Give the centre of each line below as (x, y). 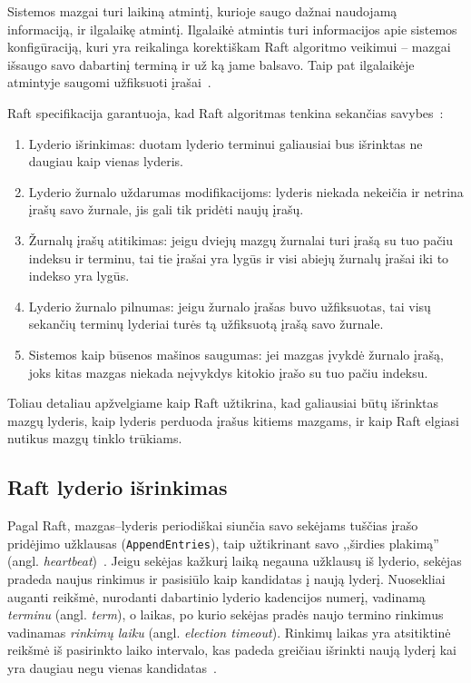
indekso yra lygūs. (79, 276)
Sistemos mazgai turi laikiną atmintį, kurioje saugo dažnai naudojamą (202, 11)
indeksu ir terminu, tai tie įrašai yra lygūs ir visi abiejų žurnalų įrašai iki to (239, 257)
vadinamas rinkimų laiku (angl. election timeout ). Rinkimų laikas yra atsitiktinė (229, 632)
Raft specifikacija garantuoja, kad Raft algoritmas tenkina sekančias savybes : (226, 112)
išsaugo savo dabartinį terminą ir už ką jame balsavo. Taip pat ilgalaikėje (211, 64)
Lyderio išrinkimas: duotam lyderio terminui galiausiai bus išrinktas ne (226, 143)
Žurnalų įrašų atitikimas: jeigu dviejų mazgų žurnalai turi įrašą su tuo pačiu (241, 239)
